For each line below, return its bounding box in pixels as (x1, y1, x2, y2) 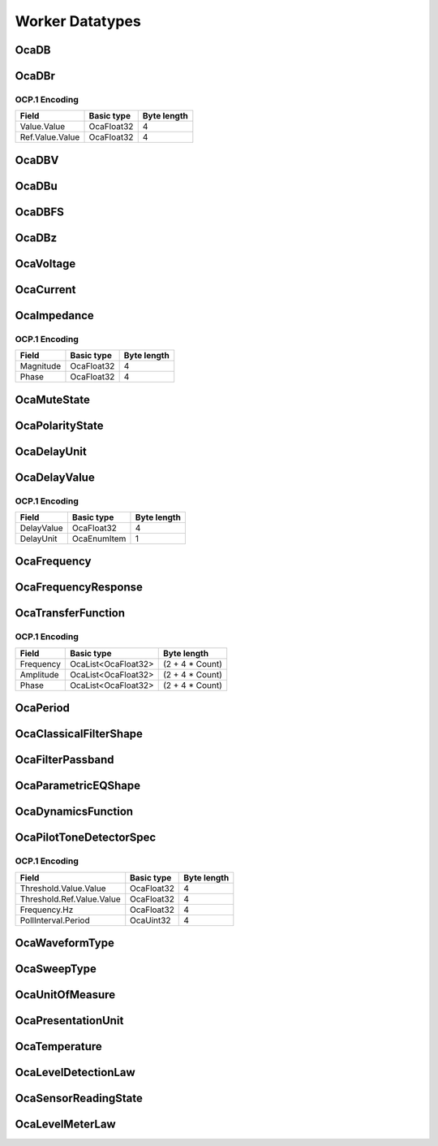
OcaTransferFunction (15, 606, 126, 621)
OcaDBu (15, 179, 58, 192)
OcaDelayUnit (15, 444, 87, 458)
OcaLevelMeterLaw (15, 1118, 117, 1131)
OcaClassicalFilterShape (15, 727, 144, 741)
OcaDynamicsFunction (15, 805, 134, 819)
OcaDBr (15, 69, 56, 83)
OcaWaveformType (15, 936, 115, 950)
